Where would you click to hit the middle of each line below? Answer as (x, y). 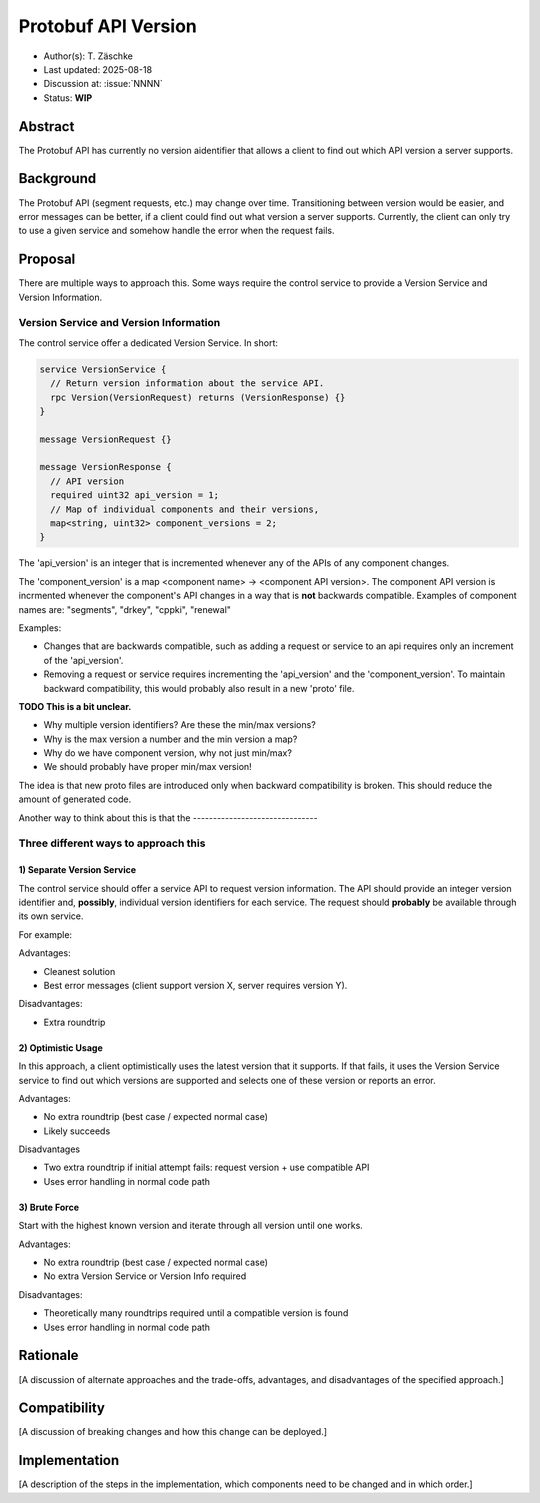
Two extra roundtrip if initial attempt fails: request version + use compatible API (206, 1167)
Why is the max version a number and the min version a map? (170, 739)
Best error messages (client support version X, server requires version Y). (195, 985)
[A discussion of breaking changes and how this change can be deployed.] (173, 1432)
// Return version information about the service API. (187, 383)
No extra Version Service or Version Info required (145, 1276)
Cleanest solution (79, 971)
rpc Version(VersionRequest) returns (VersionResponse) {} (198, 397)
